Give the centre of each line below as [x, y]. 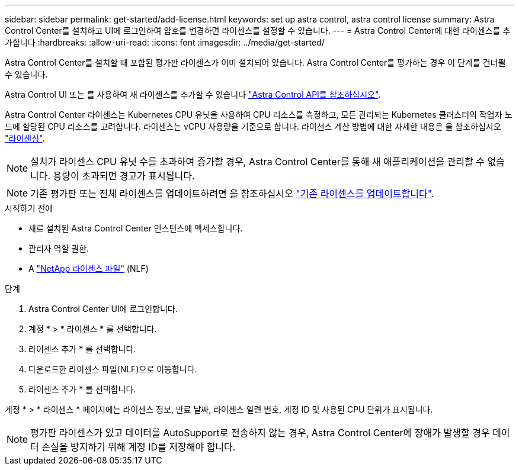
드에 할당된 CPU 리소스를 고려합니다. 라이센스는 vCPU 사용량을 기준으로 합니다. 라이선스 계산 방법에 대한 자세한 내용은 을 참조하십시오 [253, 126]
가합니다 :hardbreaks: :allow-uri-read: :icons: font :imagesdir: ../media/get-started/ [165, 42]
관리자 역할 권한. [59, 248]
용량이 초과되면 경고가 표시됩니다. [124, 176]
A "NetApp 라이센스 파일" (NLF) [89, 268]
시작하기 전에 [29, 208]
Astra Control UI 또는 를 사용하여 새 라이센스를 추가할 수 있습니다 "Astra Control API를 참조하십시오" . [193, 94]
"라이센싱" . [25, 138]
